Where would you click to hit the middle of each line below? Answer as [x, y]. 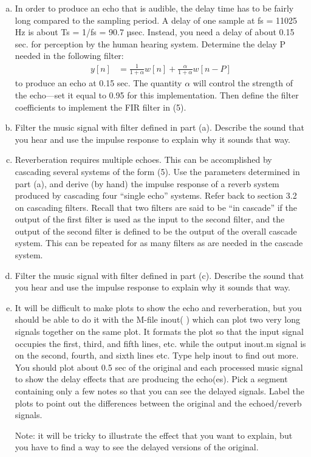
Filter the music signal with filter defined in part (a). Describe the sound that [159, 127]
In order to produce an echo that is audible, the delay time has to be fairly [154, 8]
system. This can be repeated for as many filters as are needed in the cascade [159, 243]
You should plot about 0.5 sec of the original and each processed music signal [159, 367]
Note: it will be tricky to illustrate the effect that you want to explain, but [154, 435]
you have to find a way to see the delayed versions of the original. [137, 447]
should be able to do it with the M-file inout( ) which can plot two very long [157, 319]
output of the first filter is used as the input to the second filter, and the [150, 219]
